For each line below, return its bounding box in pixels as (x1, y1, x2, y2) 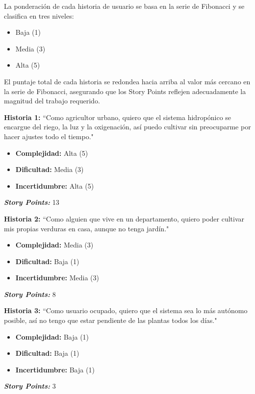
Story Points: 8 (4, 289, 56, 299)
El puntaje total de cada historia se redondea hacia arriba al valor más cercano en (4, 76, 251, 86)
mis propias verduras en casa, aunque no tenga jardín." (4, 223, 169, 233)
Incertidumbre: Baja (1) (15, 364, 95, 374)
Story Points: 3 (4, 381, 56, 391)
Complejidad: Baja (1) (15, 331, 89, 342)
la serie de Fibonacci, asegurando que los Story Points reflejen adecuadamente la (4, 86, 246, 96)
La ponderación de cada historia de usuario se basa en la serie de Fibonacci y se (4, 1, 245, 11)
